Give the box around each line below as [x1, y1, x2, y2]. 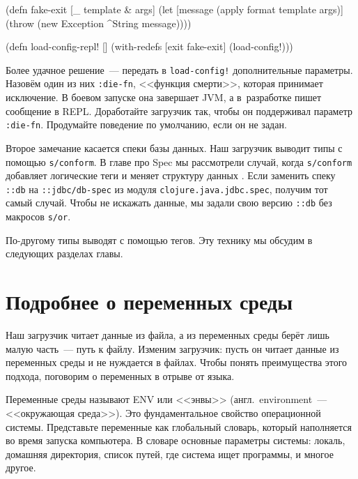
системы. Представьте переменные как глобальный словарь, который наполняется [6, 419, 352, 434]
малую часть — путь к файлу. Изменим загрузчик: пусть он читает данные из [6, 341, 339, 356]
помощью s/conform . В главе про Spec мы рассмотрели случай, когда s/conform [6, 154, 352, 169]
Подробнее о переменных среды [6, 287, 293, 316]
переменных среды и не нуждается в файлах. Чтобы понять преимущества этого [6, 355, 348, 370]
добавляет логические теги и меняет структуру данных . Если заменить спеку [6, 168, 336, 183]
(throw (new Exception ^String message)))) [6, 15, 192, 30]
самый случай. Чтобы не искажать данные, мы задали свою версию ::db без [6, 195, 332, 210]
